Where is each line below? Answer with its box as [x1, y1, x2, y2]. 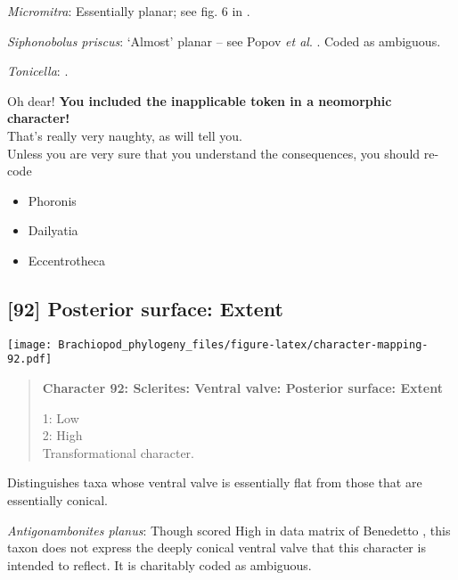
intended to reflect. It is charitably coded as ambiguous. [7, 555, 312, 574]
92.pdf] [7, 353, 53, 366]
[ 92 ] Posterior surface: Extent [7, 294, 283, 322]
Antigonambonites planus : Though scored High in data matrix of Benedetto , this [7, 520, 451, 539]
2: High [42, 426, 83, 445]
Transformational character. [42, 443, 194, 462]
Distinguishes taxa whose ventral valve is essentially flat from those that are [7, 473, 422, 492]
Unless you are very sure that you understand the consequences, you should [7, 143, 421, 162]
